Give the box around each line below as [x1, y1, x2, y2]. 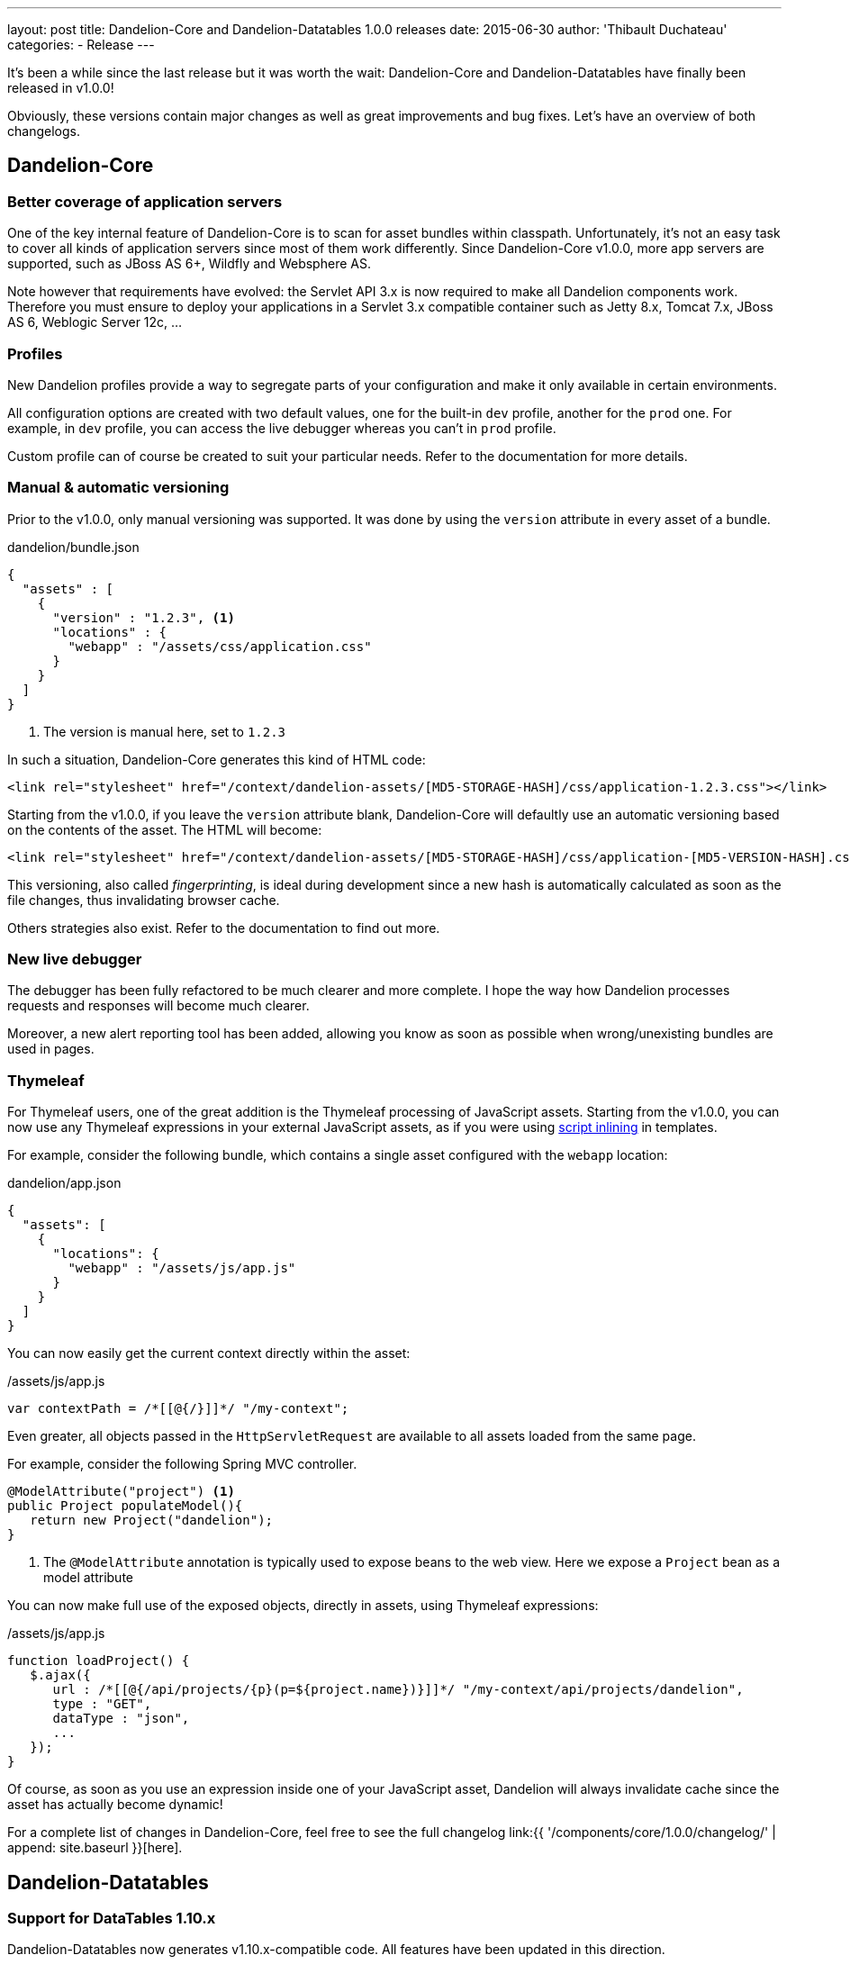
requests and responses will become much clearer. [7, 998, 310, 1014]
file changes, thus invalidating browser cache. [7, 891, 280, 908]
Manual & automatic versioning [7, 478, 230, 497]
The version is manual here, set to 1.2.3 [43, 723, 286, 739]
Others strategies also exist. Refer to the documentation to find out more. [7, 919, 440, 936]
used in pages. [7, 1041, 95, 1057]
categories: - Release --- [7, 37, 155, 52]
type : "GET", [52, 1697, 152, 1712]
